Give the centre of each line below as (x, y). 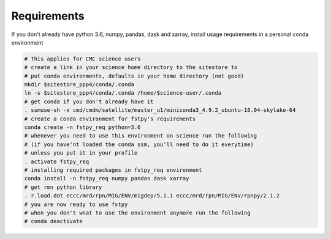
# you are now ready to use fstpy (76, 204)
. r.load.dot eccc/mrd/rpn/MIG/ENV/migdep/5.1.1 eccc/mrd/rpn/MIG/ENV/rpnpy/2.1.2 (152, 196)
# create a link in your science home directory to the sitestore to (131, 68)
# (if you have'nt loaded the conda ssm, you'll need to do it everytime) (139, 144)
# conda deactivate (53, 221)
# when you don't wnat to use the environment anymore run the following (137, 213)
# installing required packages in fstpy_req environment (113, 170)
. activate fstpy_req (57, 161)
